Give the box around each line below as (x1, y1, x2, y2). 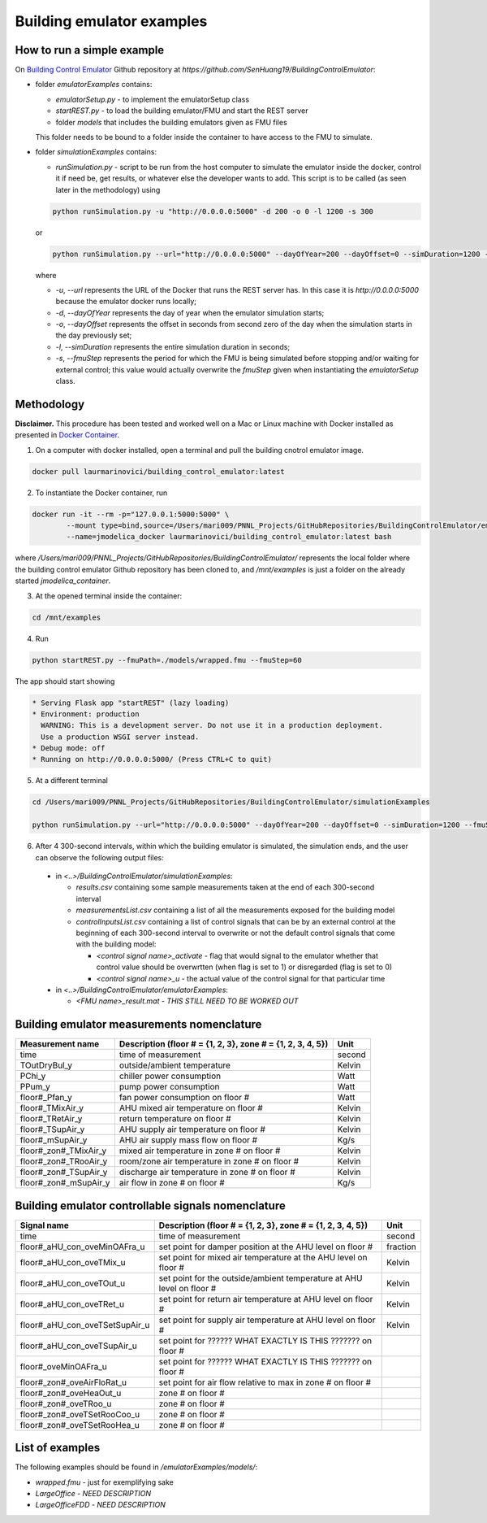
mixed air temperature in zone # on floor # (119, 1145, 281, 1156)
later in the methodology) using (55, 185, 161, 194)
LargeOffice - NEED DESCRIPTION (35, 1489, 152, 1499)
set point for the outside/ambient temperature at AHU (158, 1273, 363, 1284)
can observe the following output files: (35, 852, 164, 862)
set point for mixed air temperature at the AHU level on (158, 1251, 368, 1263)
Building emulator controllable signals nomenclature (15, 1199, 286, 1212)
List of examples (15, 1441, 101, 1455)
